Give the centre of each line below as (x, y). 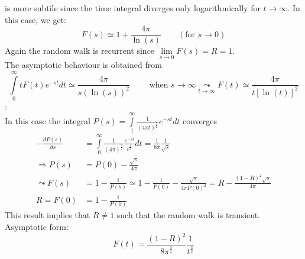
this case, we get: (35, 19)
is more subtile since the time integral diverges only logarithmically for (133, 8)
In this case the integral (48, 120)
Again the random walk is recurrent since (80, 51)
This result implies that (48, 215)
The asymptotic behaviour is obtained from (83, 65)
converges (200, 120)
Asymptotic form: (37, 226)
